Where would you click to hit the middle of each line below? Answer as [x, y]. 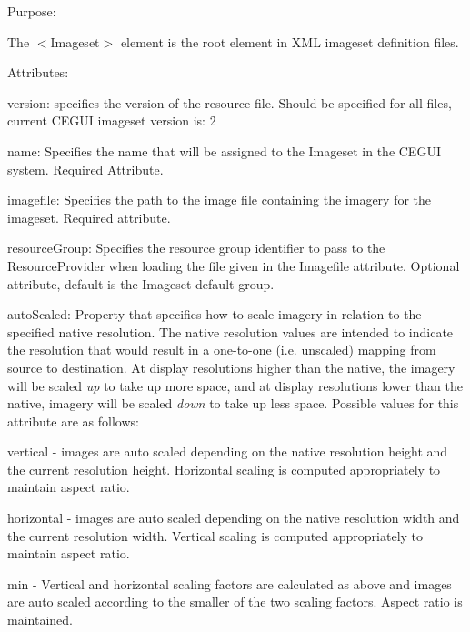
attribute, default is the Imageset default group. [141, 283]
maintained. [40, 620]
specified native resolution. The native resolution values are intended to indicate [230, 331]
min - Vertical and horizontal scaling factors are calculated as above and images [230, 583]
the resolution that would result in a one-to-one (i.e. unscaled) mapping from [222, 350]
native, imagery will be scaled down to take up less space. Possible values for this [233, 403]
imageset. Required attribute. [89, 217]
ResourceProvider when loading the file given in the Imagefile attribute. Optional [234, 265]
